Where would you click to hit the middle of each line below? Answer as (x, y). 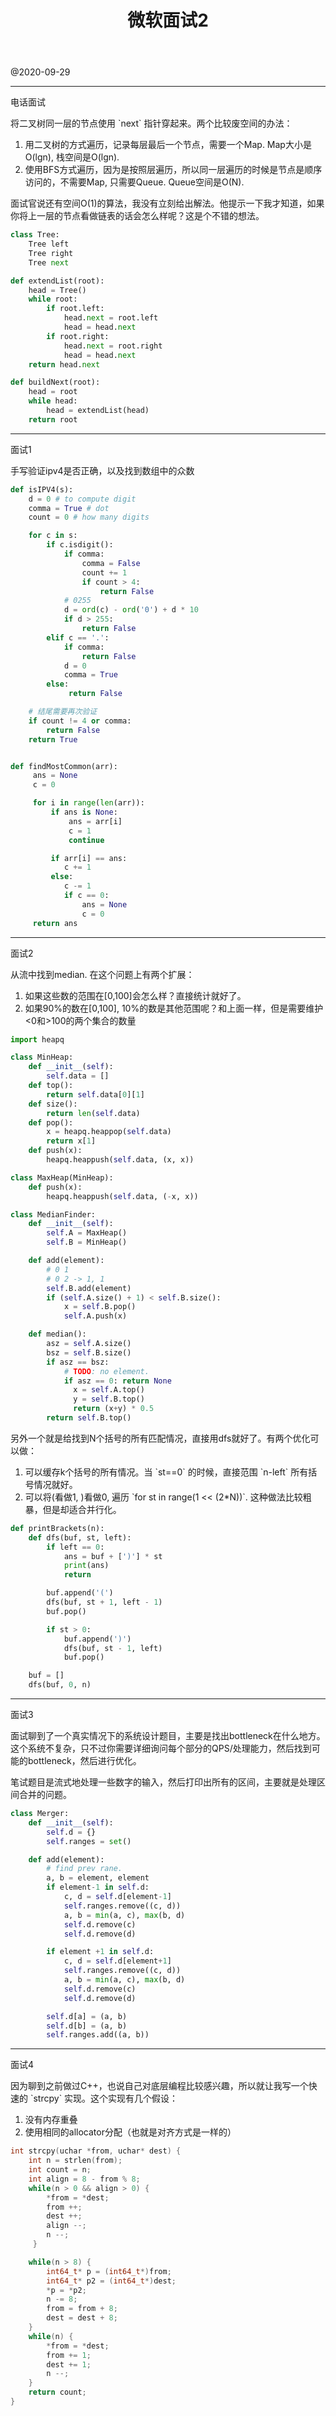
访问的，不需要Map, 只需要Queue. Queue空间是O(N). (134, 182)
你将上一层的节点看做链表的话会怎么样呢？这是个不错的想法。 (137, 216)
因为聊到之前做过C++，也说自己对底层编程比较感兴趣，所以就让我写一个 (159, 2086)
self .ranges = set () (89, 1841)
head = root (53, 392)
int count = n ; (60, 2170)
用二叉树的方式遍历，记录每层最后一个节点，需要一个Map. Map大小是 (168, 145)
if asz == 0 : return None (117, 1381)
